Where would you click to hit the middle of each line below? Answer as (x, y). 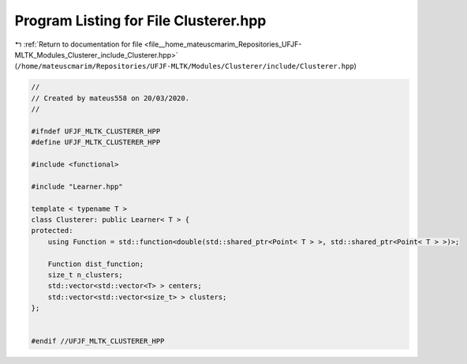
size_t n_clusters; (86, 275)
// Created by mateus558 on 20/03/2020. (110, 98)
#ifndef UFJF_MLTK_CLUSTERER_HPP (96, 131)
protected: (52, 231)
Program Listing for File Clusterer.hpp (140, 21)
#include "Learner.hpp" (77, 186)
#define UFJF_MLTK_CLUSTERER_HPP (96, 143)
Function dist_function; (96, 264)
